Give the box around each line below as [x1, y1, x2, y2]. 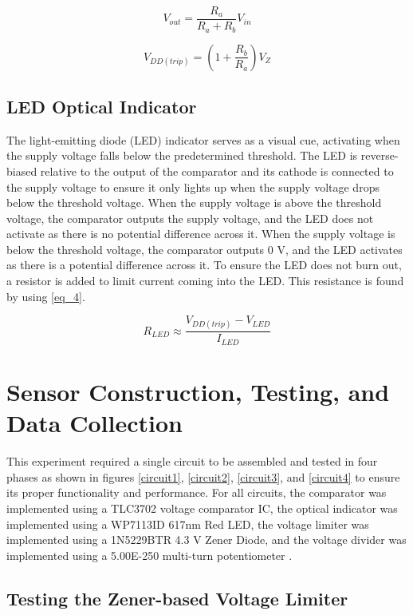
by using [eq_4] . [6, 288, 85, 304]
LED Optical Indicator [6, 93, 197, 118]
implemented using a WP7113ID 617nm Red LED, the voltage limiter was [6, 515, 369, 532]
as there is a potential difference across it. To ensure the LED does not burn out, [6, 256, 402, 273]
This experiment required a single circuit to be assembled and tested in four [6, 453, 378, 470]
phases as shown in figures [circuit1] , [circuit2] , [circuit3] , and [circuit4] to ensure [6, 468, 400, 485]
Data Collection [6, 407, 183, 439]
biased [6, 162, 37, 179]
